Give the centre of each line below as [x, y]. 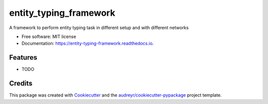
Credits [21, 84]
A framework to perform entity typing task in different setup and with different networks [99, 28]
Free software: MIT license [49, 36]
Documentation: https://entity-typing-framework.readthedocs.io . [88, 43]
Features [23, 57]
